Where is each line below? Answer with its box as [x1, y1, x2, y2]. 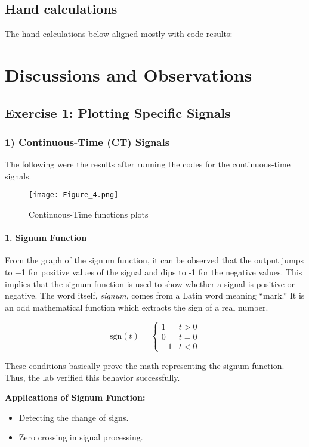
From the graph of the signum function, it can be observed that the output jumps [5, 254, 304, 266]
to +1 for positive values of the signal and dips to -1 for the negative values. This [5, 266, 302, 278]
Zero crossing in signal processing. [18, 431, 143, 443]
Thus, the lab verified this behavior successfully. [5, 371, 180, 383]
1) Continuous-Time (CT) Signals [5, 134, 170, 149]
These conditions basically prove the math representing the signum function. [5, 359, 285, 371]
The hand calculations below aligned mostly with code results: [5, 27, 233, 40]
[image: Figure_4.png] [29, 191, 119, 200]
